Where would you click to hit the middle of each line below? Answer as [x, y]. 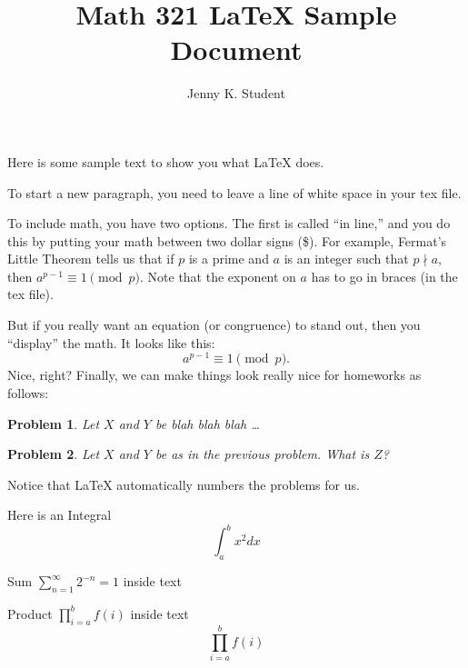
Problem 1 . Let [54, 423]
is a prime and [229, 259]
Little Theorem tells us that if [91, 259]
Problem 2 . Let [54, 454]
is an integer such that [346, 259]
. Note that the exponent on [218, 276]
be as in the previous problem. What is [262, 454]
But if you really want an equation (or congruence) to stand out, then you [214, 325]
